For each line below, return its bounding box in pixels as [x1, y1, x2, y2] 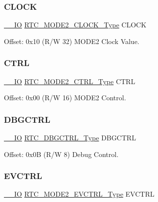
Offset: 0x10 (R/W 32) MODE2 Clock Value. [4, 36, 139, 46]
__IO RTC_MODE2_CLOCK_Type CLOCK [4, 20, 147, 30]
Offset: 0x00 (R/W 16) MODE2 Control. [4, 92, 126, 103]
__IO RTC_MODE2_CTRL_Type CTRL [4, 76, 135, 86]
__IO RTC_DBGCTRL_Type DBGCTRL [4, 133, 136, 143]
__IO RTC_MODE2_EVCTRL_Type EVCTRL [4, 189, 155, 199]
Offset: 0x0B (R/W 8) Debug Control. [4, 149, 119, 159]
